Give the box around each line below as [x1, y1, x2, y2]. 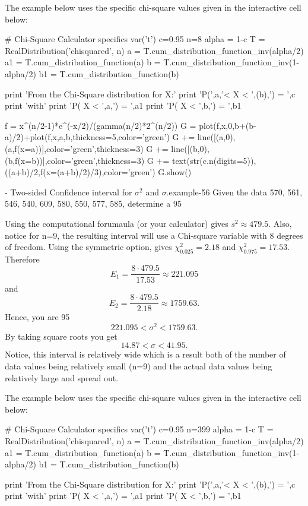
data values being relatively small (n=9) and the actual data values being [5, 360, 272, 372]
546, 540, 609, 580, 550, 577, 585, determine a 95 [5, 197, 182, 210]
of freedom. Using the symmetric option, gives [5, 241, 172, 253]
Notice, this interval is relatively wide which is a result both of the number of [5, 348, 286, 360]
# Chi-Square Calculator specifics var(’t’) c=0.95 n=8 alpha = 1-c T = [5, 33, 265, 45]
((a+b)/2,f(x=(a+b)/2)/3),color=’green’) [5, 166, 155, 178]
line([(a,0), [197, 131, 236, 143]
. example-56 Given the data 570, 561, [166, 185, 303, 198]
